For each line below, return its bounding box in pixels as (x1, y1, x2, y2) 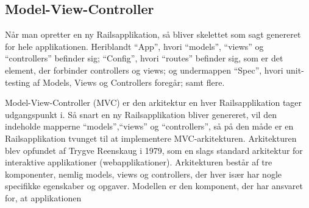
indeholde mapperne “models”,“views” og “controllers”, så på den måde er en (5, 120, 294, 133)
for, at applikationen (5, 191, 82, 204)
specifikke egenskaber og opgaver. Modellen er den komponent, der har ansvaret (5, 179, 303, 192)
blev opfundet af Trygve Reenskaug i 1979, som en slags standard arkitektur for (5, 144, 303, 156)
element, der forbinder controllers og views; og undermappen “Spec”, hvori (5, 63, 283, 76)
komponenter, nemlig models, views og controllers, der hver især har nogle (5, 167, 282, 180)
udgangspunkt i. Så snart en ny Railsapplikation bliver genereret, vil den (5, 108, 277, 120)
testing (5, 75, 30, 88)
